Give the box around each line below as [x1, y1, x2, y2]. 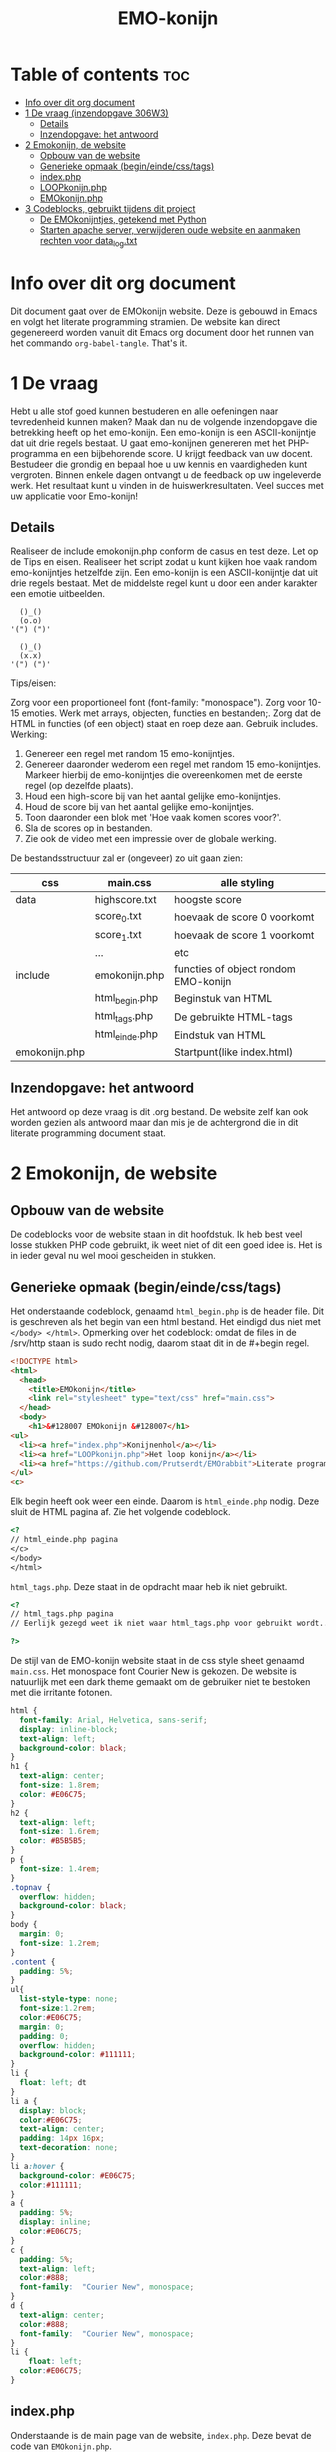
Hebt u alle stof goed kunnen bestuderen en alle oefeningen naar [10, 405, 279, 417]
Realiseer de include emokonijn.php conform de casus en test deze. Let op [10, 545, 319, 557]
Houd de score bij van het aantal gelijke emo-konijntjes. [24, 801, 255, 813]
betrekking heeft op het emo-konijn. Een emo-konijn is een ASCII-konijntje [10, 426, 317, 438]
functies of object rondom [173, 962, 297, 976]
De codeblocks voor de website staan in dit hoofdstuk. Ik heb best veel [10, 1228, 303, 1241]
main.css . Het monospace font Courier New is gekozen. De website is [10, 1665, 297, 1677]
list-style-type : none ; [19, 1994, 118, 2004]
